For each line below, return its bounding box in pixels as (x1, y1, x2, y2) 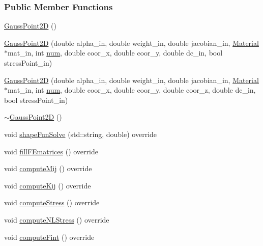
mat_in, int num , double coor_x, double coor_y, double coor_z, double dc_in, (8, 85, 256, 95)
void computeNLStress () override (4, 214, 109, 225)
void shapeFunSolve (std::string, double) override (4, 128, 157, 139)
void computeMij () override (4, 163, 92, 174)
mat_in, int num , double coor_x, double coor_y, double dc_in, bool (8, 47, 223, 58)
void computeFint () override (4, 231, 95, 242)
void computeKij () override (4, 180, 91, 190)
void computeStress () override (4, 197, 100, 208)
